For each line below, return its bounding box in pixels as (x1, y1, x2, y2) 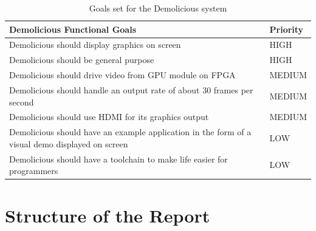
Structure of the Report (5, 203, 210, 227)
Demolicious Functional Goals (9, 22, 137, 35)
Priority (269, 22, 304, 35)
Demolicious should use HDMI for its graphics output (9, 110, 209, 123)
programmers (9, 164, 58, 177)
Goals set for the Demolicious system (89, 2, 227, 14)
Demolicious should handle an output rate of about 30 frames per (9, 83, 253, 96)
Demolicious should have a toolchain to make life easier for (9, 152, 228, 165)
